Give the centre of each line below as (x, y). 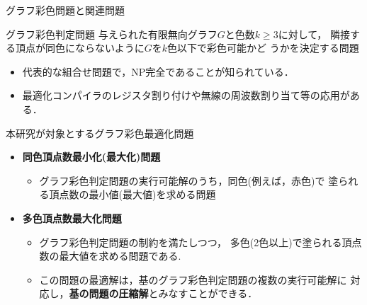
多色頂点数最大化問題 (72, 218)
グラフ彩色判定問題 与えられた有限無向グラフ (112, 34)
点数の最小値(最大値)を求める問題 (137, 194)
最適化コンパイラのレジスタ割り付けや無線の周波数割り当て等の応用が (186, 95)
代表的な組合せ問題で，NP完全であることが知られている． (158, 71)
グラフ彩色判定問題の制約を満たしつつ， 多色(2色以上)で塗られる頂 (196, 242)
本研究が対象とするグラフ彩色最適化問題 (100, 133)
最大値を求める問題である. (120, 256)
